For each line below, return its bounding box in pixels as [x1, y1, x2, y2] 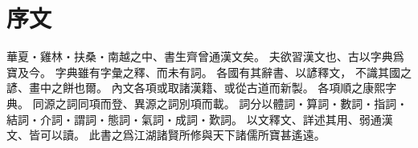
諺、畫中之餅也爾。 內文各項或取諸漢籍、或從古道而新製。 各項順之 [6, 79, 363, 96]
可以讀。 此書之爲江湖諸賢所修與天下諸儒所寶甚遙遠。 [39, 126, 326, 143]
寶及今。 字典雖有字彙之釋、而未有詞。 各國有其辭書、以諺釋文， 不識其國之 [6, 63, 412, 80]
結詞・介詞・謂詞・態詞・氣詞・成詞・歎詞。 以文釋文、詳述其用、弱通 [6, 110, 382, 127]
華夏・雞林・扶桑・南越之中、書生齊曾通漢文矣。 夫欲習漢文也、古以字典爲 [6, 48, 404, 65]
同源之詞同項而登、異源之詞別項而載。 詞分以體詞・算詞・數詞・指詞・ [32, 94, 408, 111]
